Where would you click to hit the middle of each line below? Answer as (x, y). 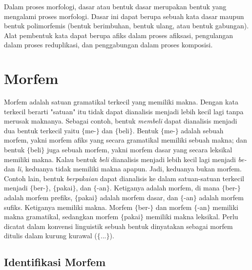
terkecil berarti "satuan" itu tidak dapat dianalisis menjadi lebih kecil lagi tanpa (124, 111)
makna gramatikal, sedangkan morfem (61, 217)
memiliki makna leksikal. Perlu (192, 217)
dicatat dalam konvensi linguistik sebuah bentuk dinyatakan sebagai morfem (118, 226)
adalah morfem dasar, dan (139, 197)
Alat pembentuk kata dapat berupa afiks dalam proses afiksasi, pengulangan (119, 35)
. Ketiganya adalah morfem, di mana (165, 188)
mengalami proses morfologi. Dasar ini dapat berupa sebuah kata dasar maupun (124, 16)
